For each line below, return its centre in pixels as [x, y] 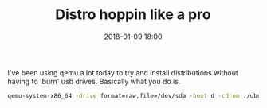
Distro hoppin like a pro [133, 15]
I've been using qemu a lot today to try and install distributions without [123, 72]
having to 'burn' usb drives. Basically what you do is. [94, 81]
